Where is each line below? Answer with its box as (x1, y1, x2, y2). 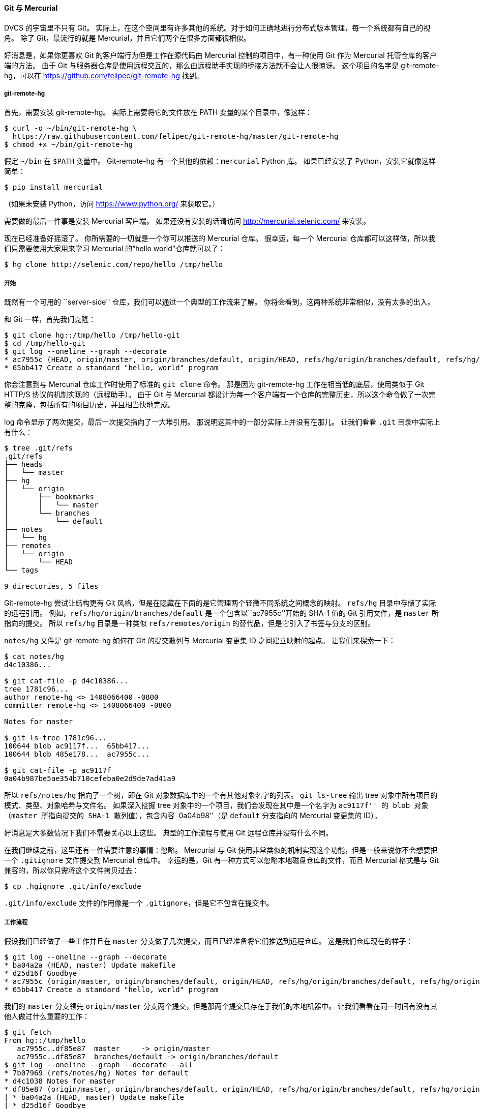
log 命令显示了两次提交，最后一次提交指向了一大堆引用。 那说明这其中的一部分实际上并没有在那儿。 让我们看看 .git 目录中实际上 (4, 417, 440, 427)
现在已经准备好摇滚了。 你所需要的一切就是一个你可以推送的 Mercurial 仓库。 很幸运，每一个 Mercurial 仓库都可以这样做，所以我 (4, 234, 435, 243)
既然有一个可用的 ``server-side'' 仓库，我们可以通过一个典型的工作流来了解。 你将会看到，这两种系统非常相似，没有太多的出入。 (4, 297, 435, 307)
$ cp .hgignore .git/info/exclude (4, 882, 141, 891)
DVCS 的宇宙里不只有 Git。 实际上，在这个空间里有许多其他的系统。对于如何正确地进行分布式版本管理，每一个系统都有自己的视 (4, 23, 431, 32)
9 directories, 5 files (4, 582, 99, 591)
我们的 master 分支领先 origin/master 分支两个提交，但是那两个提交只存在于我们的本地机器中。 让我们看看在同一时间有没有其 (4, 1001, 437, 1010)
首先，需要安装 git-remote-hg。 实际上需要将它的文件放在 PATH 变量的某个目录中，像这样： (4, 108, 313, 117)
